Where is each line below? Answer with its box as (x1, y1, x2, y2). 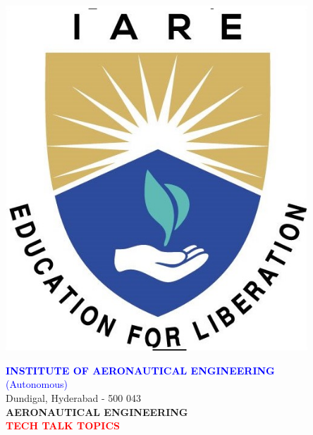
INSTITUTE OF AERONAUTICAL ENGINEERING (6, 362, 275, 377)
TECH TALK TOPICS (6, 418, 121, 433)
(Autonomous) (6, 377, 68, 391)
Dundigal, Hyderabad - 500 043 (6, 390, 141, 405)
